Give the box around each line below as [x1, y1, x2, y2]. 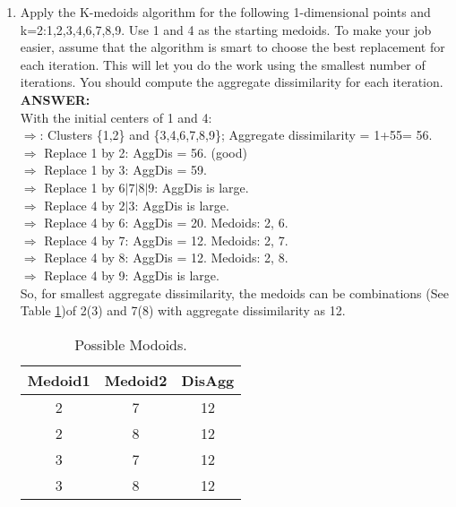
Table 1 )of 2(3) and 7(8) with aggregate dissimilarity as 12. [20, 301, 346, 320]
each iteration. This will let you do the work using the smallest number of [20, 55, 426, 73]
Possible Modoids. [74, 333, 187, 355]
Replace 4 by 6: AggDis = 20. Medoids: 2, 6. [44, 213, 288, 232]
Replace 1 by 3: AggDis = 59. [44, 160, 207, 179]
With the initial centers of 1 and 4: [20, 107, 212, 126]
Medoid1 [27, 369, 90, 391]
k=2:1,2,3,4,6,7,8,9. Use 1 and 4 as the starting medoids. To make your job [20, 20, 432, 39]
